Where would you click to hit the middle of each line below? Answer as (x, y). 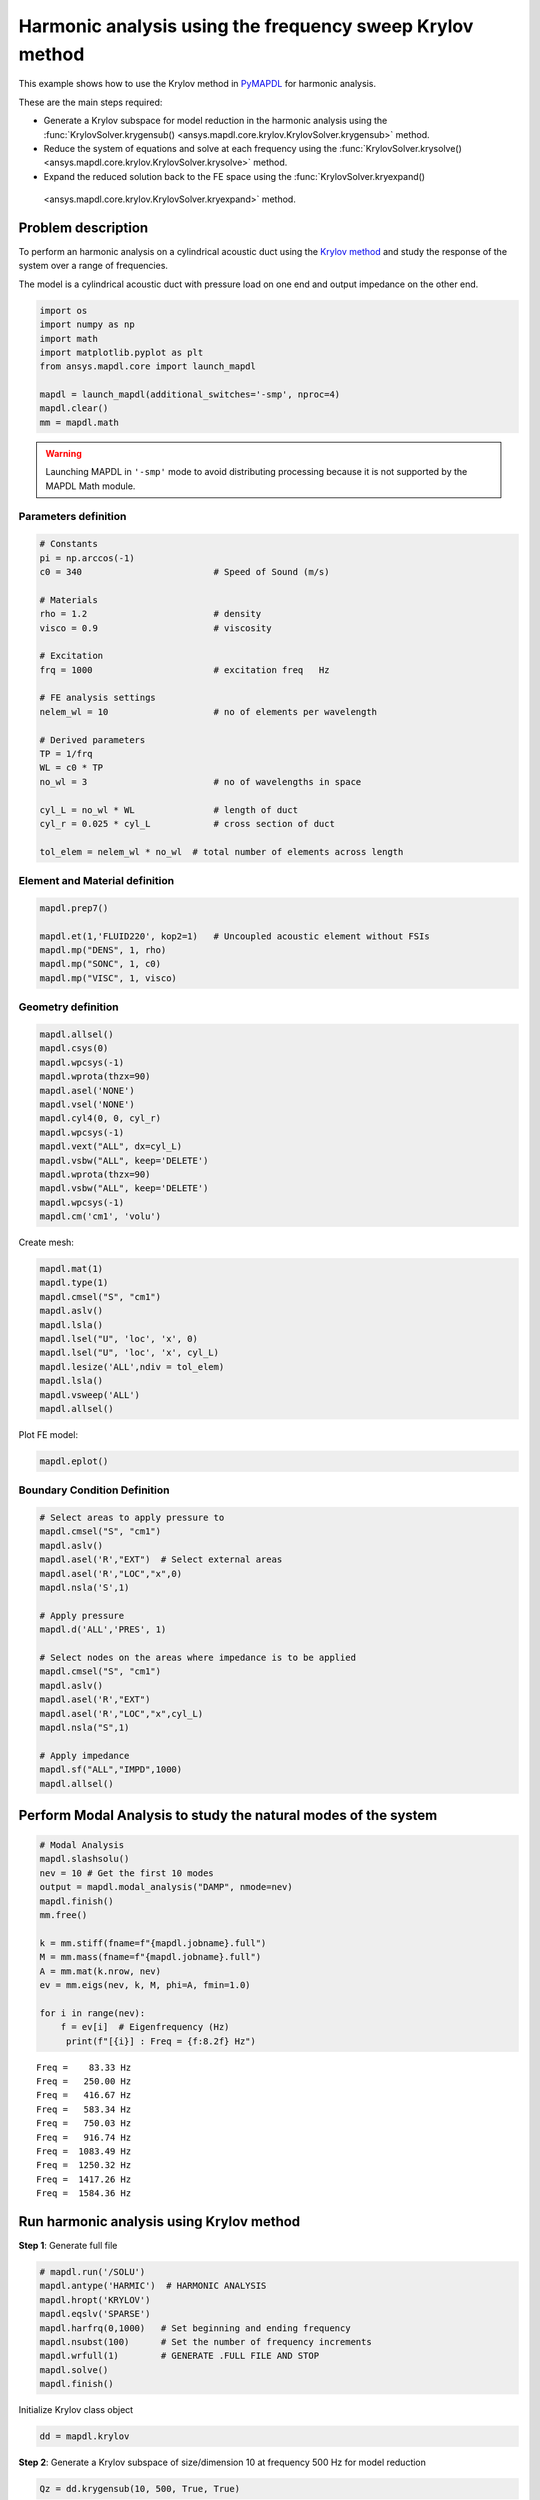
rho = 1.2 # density (150, 614)
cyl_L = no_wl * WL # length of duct (169, 809)
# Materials (69, 599)
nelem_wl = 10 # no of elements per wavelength (208, 711)
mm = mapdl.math (79, 422)
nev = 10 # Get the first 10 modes (126, 1873)
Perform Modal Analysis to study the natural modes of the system (228, 1815)
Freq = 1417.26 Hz (84, 2179)
